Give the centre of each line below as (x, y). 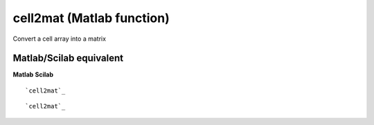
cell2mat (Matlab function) (91, 18)
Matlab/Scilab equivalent (68, 58)
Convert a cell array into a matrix (60, 39)
